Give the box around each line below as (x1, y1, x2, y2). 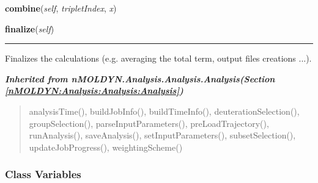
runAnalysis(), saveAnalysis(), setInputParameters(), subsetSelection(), (29, 129, 296, 142)
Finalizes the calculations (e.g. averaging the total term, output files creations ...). (5, 52, 312, 65)
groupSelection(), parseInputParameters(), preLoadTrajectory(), (29, 117, 269, 129)
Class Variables (5, 167, 81, 182)
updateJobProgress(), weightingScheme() (29, 140, 183, 153)
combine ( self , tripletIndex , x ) (5, 2, 117, 14)
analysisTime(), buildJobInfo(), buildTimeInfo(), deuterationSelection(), (29, 104, 300, 117)
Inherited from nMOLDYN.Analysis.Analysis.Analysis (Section (5, 72, 275, 85)
